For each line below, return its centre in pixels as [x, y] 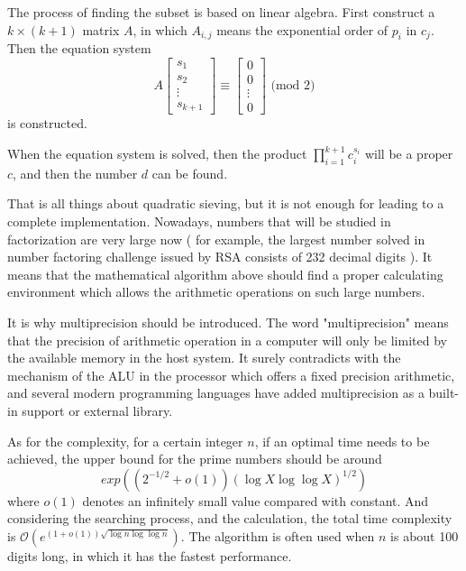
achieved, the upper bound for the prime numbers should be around [195, 459]
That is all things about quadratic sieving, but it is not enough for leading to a [226, 203]
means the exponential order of [302, 29]
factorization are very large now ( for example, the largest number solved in [216, 239]
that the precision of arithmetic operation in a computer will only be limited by [227, 340]
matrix [101, 29]
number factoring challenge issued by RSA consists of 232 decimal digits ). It [220, 257]
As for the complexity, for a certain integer [125, 441]
